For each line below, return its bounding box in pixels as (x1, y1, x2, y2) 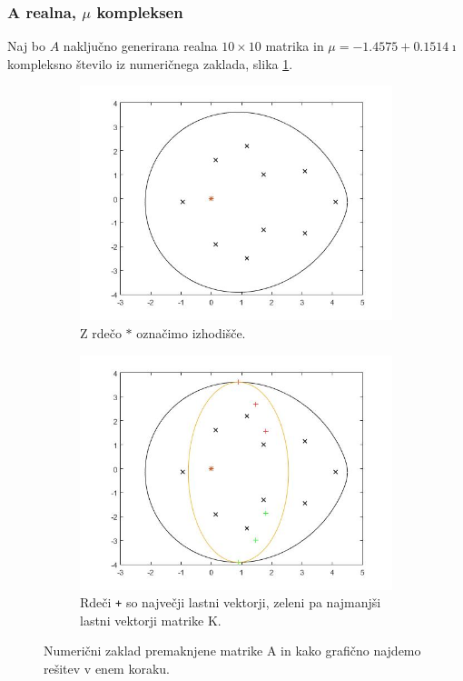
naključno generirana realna (63, 36, 218, 55)
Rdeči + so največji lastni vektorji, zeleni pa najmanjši (80, 593, 381, 612)
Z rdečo (80, 324, 122, 342)
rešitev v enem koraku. (44, 659, 170, 678)
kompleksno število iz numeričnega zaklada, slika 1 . (7, 54, 293, 73)
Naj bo (7, 36, 46, 55)
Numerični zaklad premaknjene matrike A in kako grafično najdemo (44, 641, 421, 660)
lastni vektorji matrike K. (80, 610, 222, 629)
